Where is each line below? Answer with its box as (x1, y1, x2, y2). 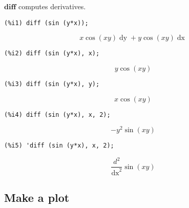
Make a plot (4, 190, 70, 205)
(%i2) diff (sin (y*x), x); (4, 50, 100, 57)
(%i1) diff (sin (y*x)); (4, 19, 89, 27)
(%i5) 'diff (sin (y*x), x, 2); (4, 142, 114, 150)
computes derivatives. (18, 1, 86, 11)
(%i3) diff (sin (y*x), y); (4, 80, 100, 88)
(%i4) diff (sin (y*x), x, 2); (4, 111, 111, 118)
